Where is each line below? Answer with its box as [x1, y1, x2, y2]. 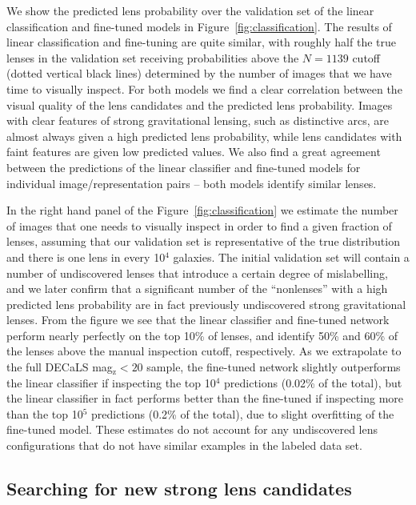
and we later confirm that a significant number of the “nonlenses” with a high [6, 280, 388, 297]
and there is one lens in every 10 [6, 248, 166, 265]
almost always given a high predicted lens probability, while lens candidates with [6, 127, 402, 144]
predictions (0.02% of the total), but [224, 374, 402, 391]
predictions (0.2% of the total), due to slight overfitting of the [91, 405, 394, 422]
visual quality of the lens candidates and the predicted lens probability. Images [6, 96, 393, 113]
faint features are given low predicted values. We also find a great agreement [6, 143, 381, 160]
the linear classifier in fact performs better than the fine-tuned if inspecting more [6, 390, 404, 407]
